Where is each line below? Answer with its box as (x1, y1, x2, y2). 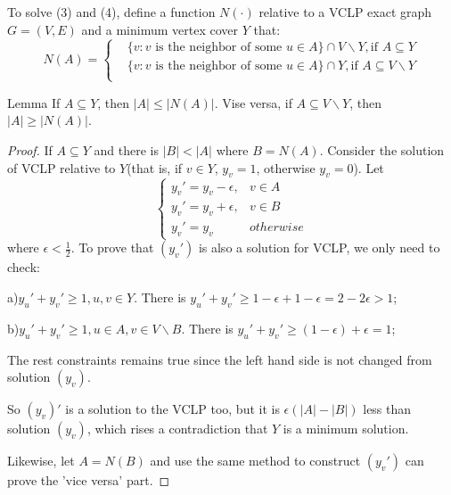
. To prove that (70, 238, 154, 257)
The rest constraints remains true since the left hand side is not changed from (7, 350, 432, 368)
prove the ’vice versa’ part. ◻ (7, 471, 170, 490)
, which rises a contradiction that (86, 419, 268, 438)
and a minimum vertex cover (81, 20, 238, 38)
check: (7, 258, 40, 276)
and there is (94, 140, 159, 159)
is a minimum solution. (283, 419, 409, 438)
